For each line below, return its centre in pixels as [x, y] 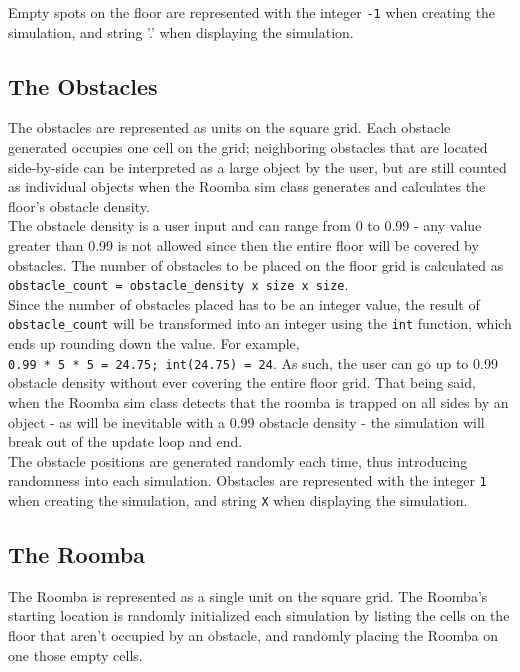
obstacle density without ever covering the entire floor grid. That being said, [242, 382]
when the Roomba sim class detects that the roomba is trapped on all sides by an [258, 401]
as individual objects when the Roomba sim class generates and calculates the [247, 186]
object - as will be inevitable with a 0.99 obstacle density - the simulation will [246, 421]
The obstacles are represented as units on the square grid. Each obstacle [229, 127]
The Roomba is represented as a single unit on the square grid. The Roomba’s [248, 595]
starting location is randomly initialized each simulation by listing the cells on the [259, 615]
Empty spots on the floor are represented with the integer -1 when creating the [252, 12]
